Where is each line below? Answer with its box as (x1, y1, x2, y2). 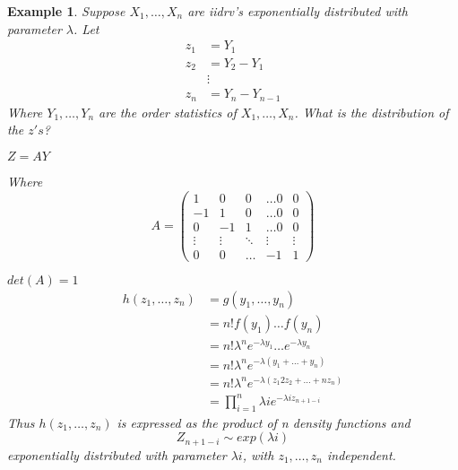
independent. (326, 445, 396, 464)
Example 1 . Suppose (7, 2, 125, 20)
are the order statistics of (99, 102, 237, 121)
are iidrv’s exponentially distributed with (187, 2, 408, 20)
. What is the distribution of (294, 102, 449, 121)
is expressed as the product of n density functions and (117, 413, 410, 431)
